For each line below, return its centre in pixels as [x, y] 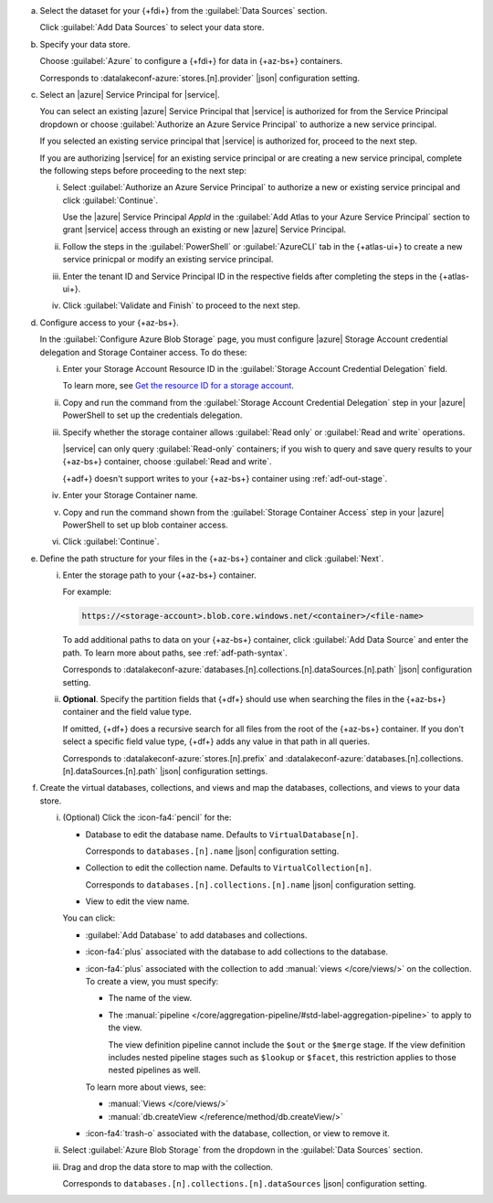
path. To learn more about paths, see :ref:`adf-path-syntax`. [175, 653]
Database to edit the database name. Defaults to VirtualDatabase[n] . [222, 834]
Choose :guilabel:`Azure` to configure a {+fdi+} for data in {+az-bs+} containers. [191, 61]
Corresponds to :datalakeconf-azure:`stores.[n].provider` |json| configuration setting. [200, 78]
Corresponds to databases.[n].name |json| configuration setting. [212, 851]
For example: [87, 592]
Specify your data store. [85, 44]
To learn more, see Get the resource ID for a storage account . [178, 386]
